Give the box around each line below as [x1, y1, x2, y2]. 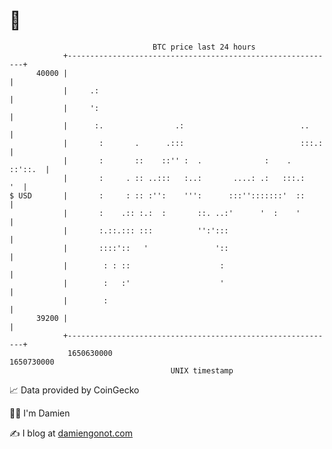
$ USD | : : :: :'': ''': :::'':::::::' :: [9, 190, 306, 201]
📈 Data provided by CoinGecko [9, 384, 140, 396]
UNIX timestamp [170, 365, 234, 376]
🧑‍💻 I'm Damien [9, 407, 71, 419]
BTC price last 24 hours [152, 42, 256, 52]
